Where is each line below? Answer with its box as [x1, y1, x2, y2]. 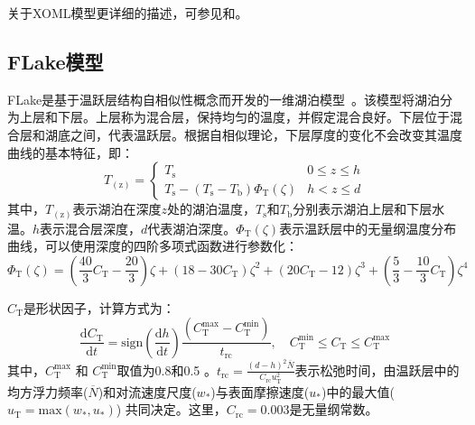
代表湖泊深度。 [147, 218, 237, 237]
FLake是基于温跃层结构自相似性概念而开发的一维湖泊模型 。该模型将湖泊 [7, 89, 441, 108]
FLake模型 [7, 47, 104, 75]
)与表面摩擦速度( [210, 382, 310, 401]
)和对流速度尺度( [98, 382, 197, 401]
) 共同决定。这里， [116, 400, 227, 419]
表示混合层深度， [40, 218, 142, 237]
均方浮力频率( [7, 382, 88, 401]
